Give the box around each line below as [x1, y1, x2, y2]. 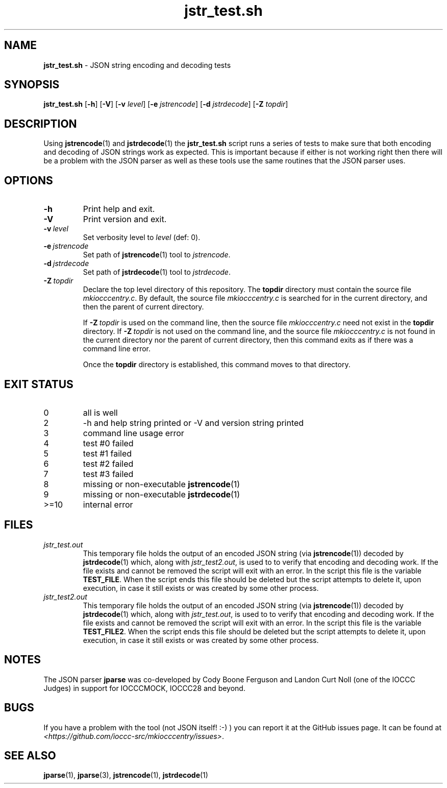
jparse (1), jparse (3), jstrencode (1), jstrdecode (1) [43, 771, 208, 780]
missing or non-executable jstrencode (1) [83, 479, 240, 489]
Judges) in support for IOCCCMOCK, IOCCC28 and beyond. [43, 683, 245, 693]
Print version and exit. [83, 214, 167, 225]
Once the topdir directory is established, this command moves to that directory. [83, 360, 351, 369]
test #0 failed [83, 438, 134, 448]
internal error [83, 499, 133, 510]
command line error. [83, 344, 151, 353]
